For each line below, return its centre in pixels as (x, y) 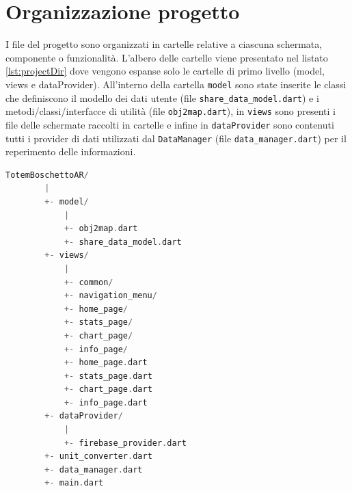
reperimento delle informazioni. (71, 151)
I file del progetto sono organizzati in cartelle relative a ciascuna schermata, (164, 44)
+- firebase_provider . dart (125, 443)
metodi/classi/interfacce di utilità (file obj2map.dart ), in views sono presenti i (171, 111)
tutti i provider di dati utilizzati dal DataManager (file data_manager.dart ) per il (176, 138)
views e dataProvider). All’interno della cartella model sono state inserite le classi (176, 84)
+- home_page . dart (106, 363)
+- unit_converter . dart (98, 456)
